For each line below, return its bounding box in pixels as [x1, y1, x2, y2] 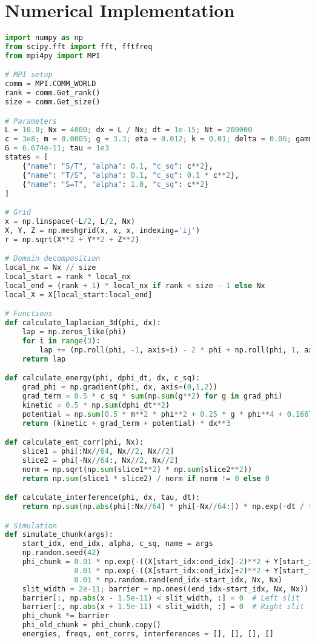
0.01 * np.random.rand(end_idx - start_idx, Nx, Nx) [74, 575, 283, 584]
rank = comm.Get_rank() [5, 89, 101, 98]
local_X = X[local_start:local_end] [5, 290, 153, 299]
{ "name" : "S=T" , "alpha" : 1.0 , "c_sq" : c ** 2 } [22, 180, 209, 189]
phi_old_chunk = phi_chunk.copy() [22, 621, 161, 630]
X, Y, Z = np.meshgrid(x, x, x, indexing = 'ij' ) [5, 226, 201, 235]
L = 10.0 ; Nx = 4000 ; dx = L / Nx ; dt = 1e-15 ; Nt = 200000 [5, 126, 253, 135]
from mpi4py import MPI [5, 51, 101, 60]
